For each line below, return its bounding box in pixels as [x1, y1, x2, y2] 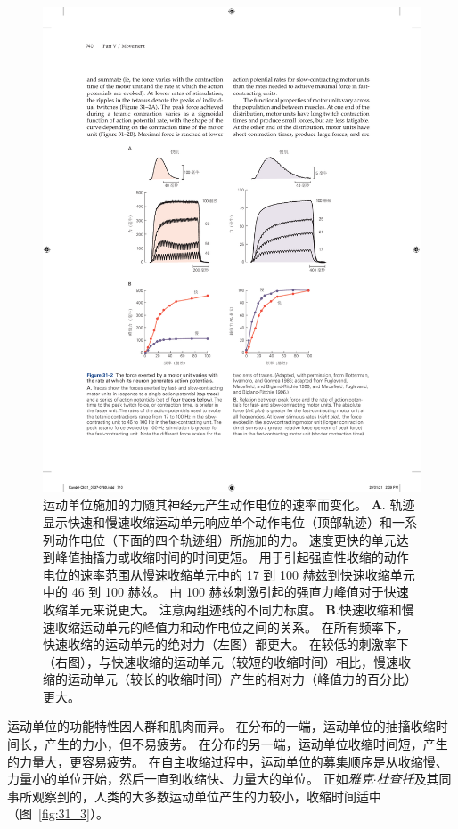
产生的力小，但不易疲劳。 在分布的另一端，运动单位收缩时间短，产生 [44, 735, 448, 753]
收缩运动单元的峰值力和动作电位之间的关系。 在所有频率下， [54, 617, 409, 636]
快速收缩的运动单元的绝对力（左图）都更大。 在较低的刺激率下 [43, 635, 409, 654]
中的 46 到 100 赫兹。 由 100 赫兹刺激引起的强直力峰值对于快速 [43, 582, 409, 601]
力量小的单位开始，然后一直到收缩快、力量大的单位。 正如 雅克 [7, 769, 373, 788]
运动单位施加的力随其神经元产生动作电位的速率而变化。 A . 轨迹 [43, 495, 415, 514]
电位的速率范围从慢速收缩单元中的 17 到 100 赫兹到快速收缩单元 [43, 565, 415, 583]
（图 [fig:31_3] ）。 [7, 804, 109, 823]
